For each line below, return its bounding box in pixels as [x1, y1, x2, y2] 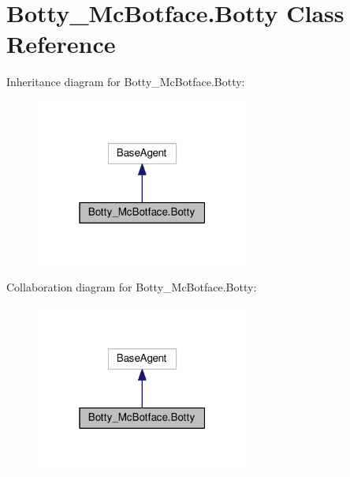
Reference [6, 28, 116, 60]
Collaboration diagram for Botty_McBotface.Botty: [6, 279, 257, 295]
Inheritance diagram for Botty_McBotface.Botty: [6, 73, 245, 90]
